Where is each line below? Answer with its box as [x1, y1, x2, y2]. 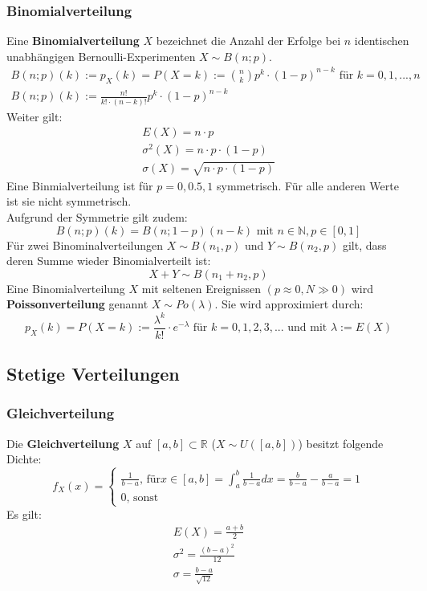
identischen [354, 32, 409, 49]
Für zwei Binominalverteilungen [6, 236, 164, 253]
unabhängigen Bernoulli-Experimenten [6, 47, 196, 64]
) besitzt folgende [298, 434, 384, 451]
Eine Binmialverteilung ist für [6, 177, 153, 194]
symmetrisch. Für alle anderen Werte [216, 177, 399, 194]
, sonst [126, 492, 159, 504]
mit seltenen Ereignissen [141, 279, 262, 296]
